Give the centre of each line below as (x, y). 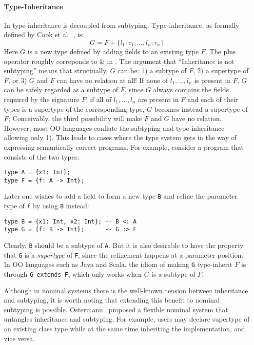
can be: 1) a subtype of (152, 71)
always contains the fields (191, 90)
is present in (213, 80)
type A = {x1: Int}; (37, 172)
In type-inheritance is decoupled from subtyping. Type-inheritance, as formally (122, 25)
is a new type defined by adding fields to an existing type (113, 51)
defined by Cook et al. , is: (44, 34)
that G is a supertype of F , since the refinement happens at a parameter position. (124, 254)
